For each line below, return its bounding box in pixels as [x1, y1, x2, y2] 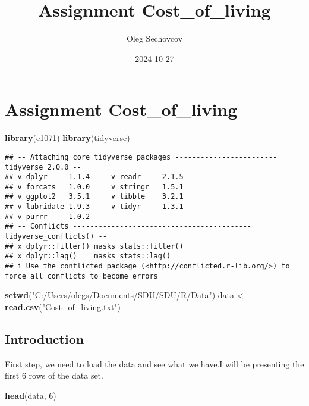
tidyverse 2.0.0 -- [5, 163, 81, 171]
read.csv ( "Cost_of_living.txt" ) [5, 300, 121, 313]
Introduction [5, 329, 84, 348]
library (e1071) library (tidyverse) [5, 132, 130, 144]
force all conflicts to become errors [5, 271, 158, 280]
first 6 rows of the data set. [5, 369, 103, 382]
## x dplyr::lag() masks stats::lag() [5, 252, 171, 261]
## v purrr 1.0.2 [5, 212, 90, 221]
